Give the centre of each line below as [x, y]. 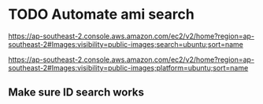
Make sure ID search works [76, 93]
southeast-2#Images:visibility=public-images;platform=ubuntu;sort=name [128, 67]
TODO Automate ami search [101, 14]
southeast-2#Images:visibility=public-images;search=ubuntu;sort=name [126, 44]
